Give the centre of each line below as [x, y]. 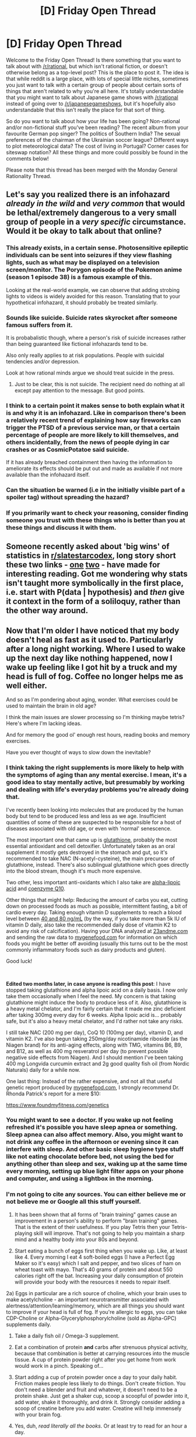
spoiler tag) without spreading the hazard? [68, 498]
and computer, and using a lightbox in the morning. [80, 1179]
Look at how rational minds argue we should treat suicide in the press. [90, 373]
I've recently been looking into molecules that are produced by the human [95, 809]
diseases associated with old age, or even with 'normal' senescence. [89, 828]
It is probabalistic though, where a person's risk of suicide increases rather [96, 338]
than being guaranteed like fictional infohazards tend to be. [77, 343]
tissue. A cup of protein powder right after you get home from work [95, 1359]
